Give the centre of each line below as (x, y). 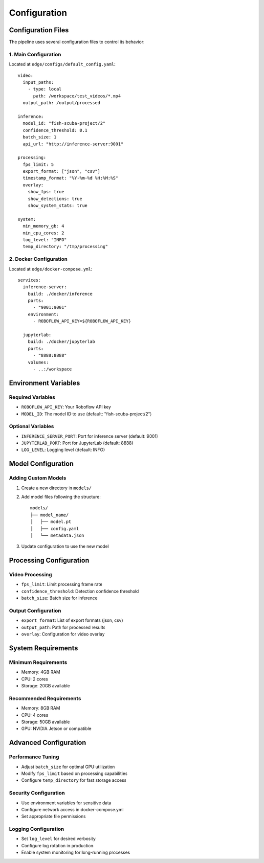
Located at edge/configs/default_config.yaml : (62, 64)
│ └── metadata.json (57, 535)
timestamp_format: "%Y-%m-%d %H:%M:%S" (70, 178)
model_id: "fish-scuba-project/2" (64, 123)
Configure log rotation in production (57, 845)
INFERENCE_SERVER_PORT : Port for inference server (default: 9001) (90, 436)
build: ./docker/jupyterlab (61, 342)
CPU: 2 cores (35, 679)
